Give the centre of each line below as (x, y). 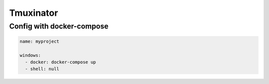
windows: (30, 55)
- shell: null (42, 69)
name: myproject (40, 41)
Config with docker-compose (59, 26)
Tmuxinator (34, 13)
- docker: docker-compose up (61, 62)
